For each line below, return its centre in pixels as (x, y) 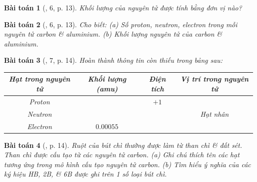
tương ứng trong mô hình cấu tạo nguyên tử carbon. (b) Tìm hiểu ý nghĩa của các (128, 164)
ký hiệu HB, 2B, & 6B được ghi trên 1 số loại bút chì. (86, 174)
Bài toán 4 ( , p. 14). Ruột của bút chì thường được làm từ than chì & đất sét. (123, 145)
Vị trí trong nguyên (214, 79)
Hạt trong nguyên (40, 79)
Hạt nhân (214, 114)
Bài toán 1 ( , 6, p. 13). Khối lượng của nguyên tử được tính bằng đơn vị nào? (123, 7)
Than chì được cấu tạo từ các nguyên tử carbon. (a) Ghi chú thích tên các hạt (122, 155)
